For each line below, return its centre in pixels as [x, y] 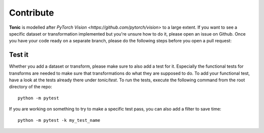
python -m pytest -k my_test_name [59, 120]
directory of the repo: [31, 87]
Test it [19, 55]
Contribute [32, 13]
